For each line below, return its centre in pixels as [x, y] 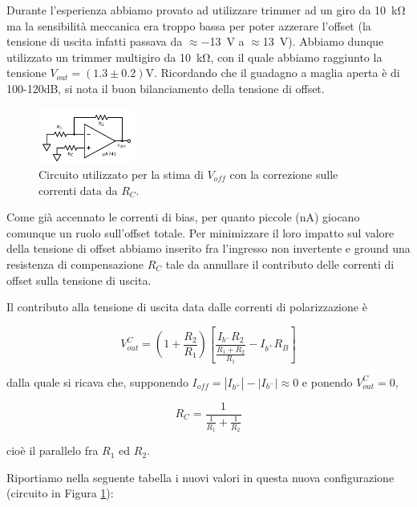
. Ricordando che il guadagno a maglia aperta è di [277, 73]
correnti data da [78, 190]
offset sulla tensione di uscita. [79, 280]
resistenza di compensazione [75, 264]
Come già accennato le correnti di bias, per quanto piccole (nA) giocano [183, 217]
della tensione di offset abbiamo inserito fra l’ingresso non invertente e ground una [208, 248]
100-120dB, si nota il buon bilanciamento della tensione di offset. [166, 88]
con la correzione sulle [284, 174]
